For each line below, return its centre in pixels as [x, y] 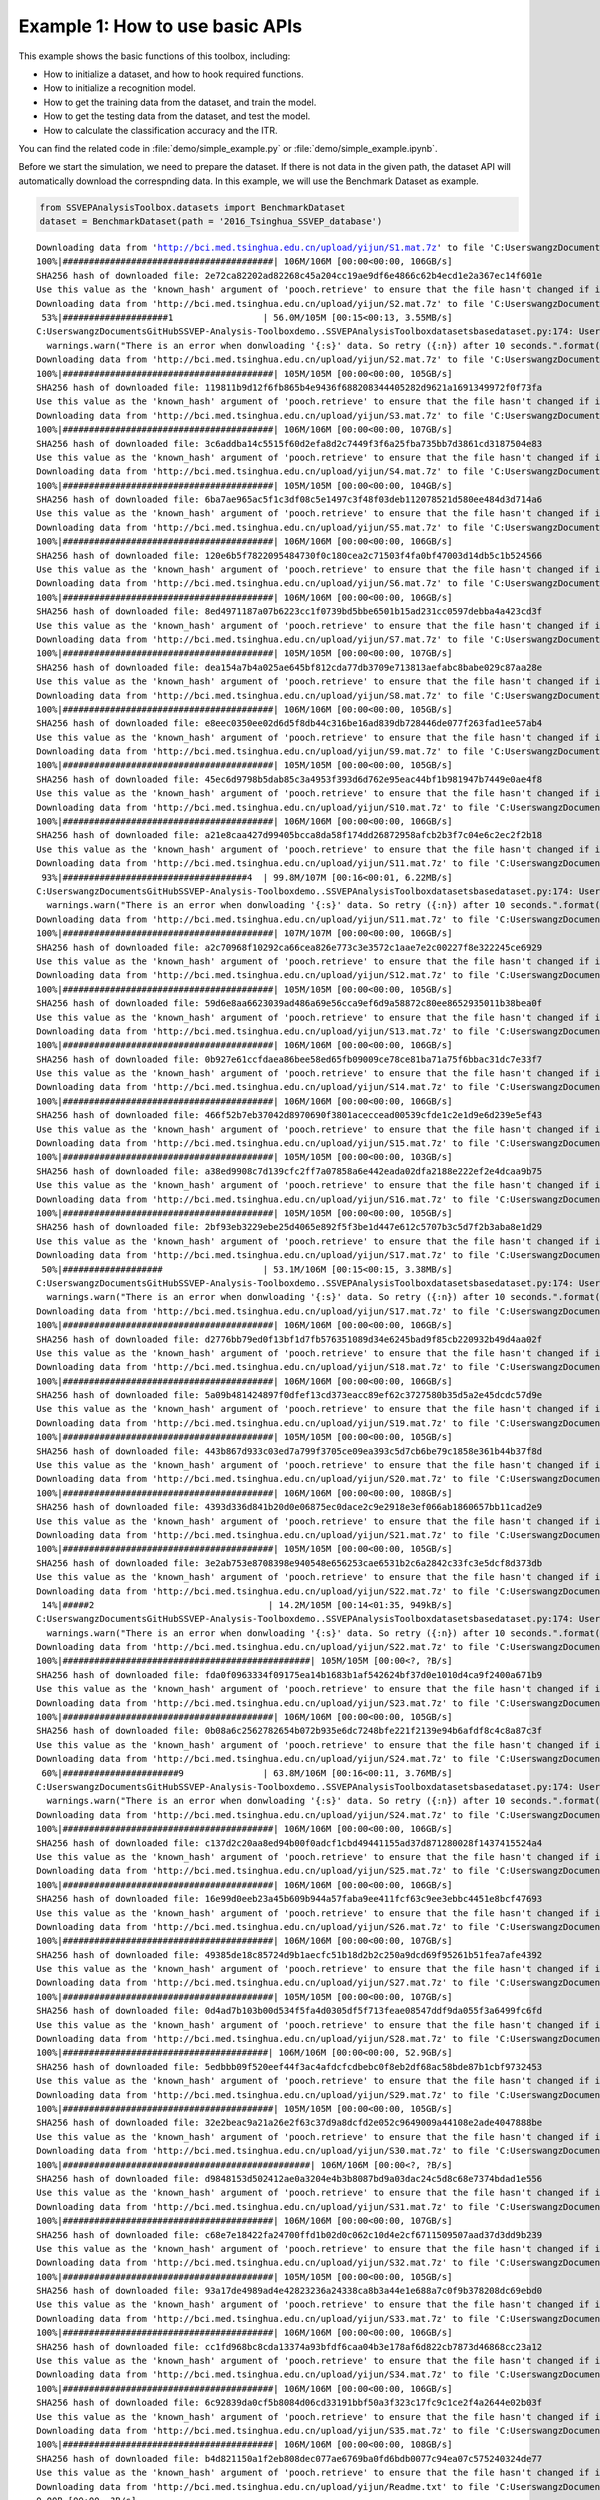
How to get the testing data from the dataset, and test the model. [177, 116]
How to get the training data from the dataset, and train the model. [180, 102]
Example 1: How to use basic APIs [160, 26]
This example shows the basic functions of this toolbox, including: [154, 56]
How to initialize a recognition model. [120, 88]
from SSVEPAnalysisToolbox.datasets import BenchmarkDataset [192, 207]
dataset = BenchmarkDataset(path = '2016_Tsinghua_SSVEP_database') [211, 221]
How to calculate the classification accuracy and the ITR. [160, 130]
